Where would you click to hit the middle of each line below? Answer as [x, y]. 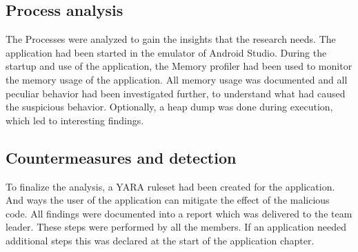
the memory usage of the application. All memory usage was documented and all [177, 79]
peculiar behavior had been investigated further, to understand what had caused [176, 93]
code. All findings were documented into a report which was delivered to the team [179, 213]
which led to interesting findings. [75, 120]
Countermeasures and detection [121, 157]
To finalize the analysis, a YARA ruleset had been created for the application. [170, 186]
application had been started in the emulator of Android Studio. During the [166, 52]
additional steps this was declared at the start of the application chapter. [160, 240]
